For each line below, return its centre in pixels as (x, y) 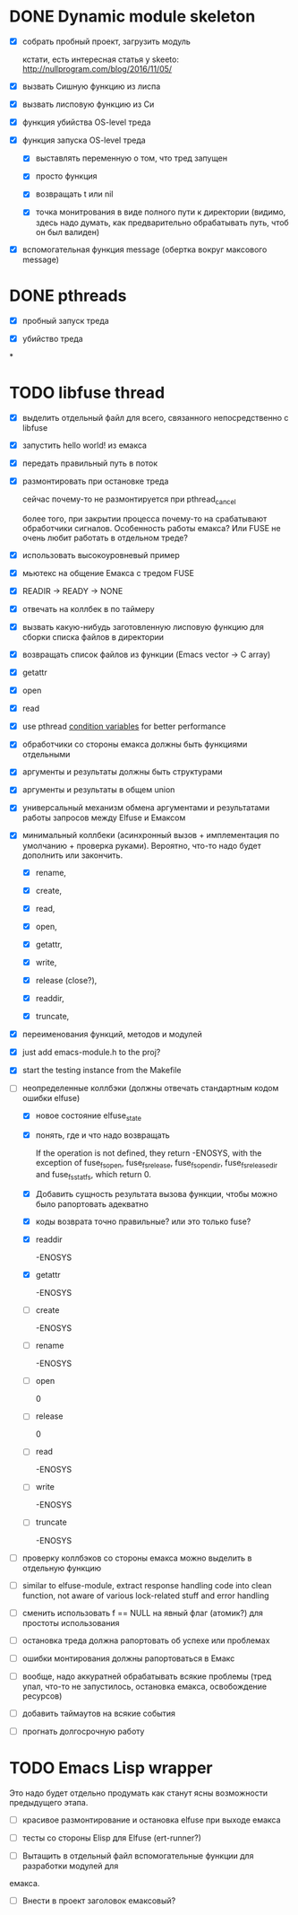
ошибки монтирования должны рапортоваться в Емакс (128, 1658)
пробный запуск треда (65, 320)
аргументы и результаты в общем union (98, 790)
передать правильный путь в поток (90, 463)
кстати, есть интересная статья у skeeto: (100, 59)
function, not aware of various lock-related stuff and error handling (146, 1596)
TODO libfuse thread (87, 393)
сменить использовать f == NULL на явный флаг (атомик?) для (143, 1613)
